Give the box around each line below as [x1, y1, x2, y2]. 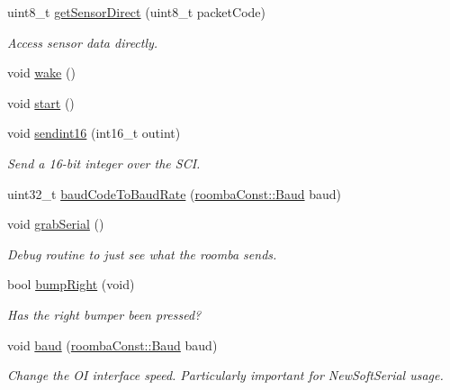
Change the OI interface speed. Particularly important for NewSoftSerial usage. [7, 366, 444, 385]
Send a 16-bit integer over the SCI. [7, 153, 201, 172]
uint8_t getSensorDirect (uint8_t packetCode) [7, 3, 265, 21]
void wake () [7, 63, 76, 82]
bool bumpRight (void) [7, 275, 135, 294]
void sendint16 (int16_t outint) [7, 123, 181, 142]
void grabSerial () [7, 214, 104, 233]
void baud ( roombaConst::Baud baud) [7, 335, 218, 354]
